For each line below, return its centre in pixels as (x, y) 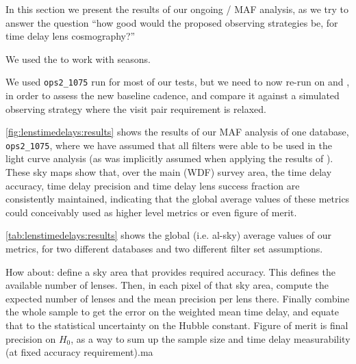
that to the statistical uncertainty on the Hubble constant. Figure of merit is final (177, 325)
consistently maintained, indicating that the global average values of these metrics (178, 199)
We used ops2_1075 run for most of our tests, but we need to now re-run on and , (178, 82)
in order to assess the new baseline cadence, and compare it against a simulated (173, 95)
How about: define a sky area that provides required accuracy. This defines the (170, 271)
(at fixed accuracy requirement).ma (79, 352)
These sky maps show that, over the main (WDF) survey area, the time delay (169, 172)
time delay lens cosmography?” (71, 36)
